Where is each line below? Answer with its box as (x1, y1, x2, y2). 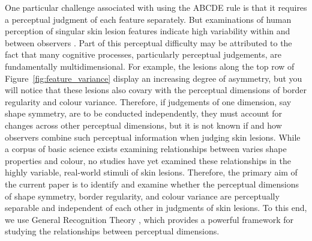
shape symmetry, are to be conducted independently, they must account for (5, 107, 282, 120)
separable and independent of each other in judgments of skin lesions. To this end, (5, 201, 307, 214)
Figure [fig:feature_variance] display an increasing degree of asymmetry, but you (5, 72, 302, 84)
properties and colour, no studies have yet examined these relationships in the (5, 154, 292, 166)
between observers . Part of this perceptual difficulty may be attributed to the (5, 36, 292, 49)
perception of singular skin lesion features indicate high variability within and (5, 25, 290, 37)
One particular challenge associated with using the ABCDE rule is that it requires (5, 1, 307, 13)
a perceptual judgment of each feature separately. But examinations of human (5, 13, 292, 25)
